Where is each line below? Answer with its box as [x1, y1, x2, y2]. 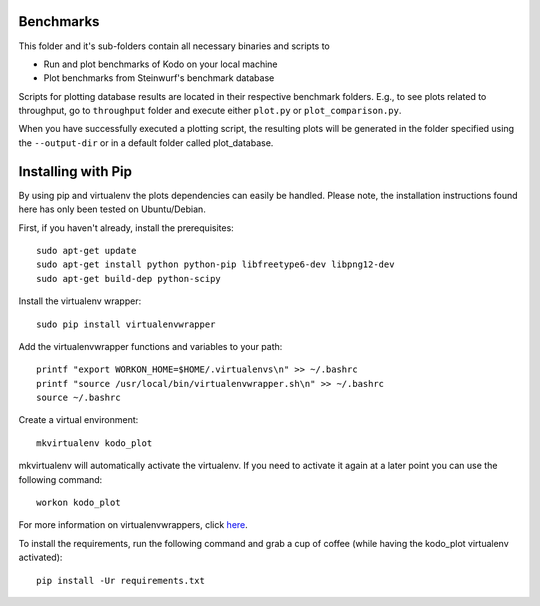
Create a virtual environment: [18, 414, 139, 426]
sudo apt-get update [36, 245, 137, 256]
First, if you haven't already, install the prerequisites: [18, 221, 234, 234]
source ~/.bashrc [36, 392, 121, 404]
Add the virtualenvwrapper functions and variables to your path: [18, 340, 283, 352]
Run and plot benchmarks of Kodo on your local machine [43, 58, 279, 70]
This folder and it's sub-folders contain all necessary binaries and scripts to [18, 40, 330, 52]
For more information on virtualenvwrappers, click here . [18, 519, 249, 531]
